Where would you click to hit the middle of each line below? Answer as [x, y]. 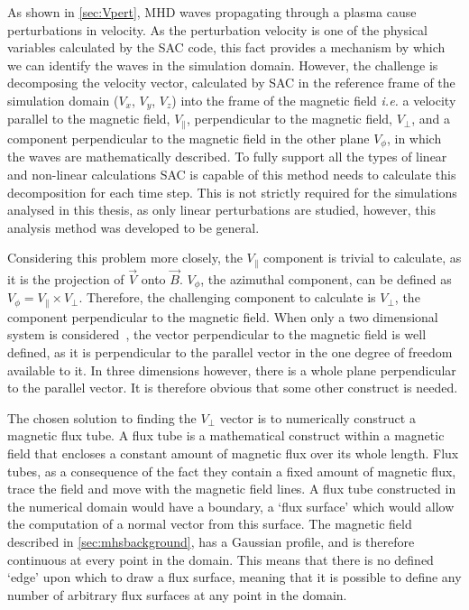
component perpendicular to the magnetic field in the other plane [189, 138]
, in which [414, 138]
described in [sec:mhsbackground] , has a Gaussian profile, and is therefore [211, 541]
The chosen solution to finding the [102, 417]
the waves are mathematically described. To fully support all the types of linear [227, 157]
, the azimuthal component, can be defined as [326, 278]
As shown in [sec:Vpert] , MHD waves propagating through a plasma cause [212, 12]
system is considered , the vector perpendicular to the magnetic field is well [217, 334]
